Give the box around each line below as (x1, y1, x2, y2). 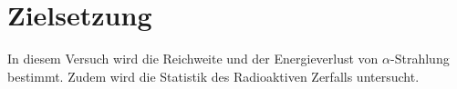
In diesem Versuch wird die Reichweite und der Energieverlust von (7, 49, 379, 68)
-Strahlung (390, 49, 450, 68)
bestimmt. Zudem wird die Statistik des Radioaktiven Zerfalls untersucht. (7, 66, 420, 85)
